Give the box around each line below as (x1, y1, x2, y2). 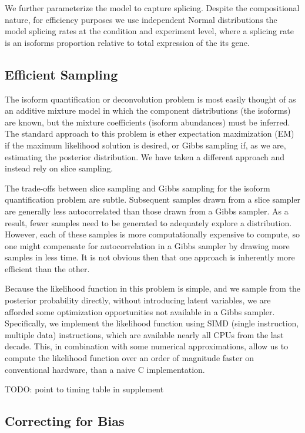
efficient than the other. (5, 262, 90, 275)
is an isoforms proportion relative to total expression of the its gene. (5, 36, 250, 48)
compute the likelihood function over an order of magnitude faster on (5, 352, 254, 364)
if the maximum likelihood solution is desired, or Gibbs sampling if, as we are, (5, 138, 286, 151)
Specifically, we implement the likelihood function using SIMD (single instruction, (5, 317, 299, 329)
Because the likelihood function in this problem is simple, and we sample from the (5, 282, 301, 295)
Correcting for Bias (5, 412, 125, 430)
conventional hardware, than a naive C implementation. (5, 363, 205, 375)
